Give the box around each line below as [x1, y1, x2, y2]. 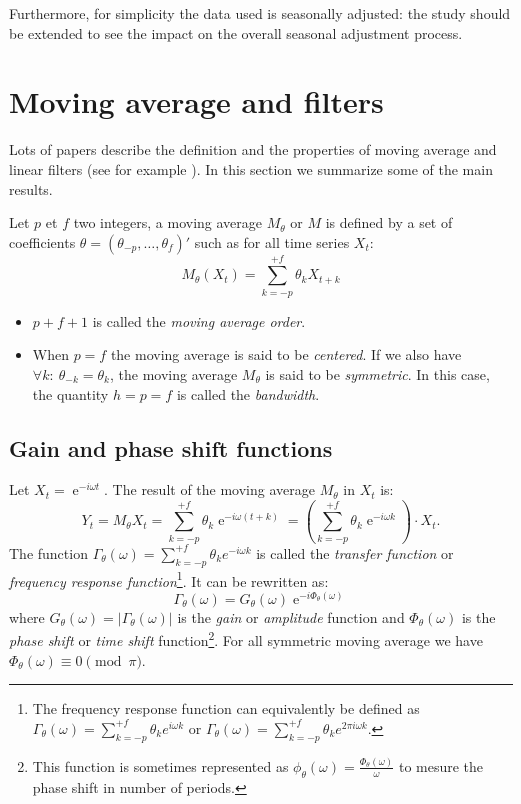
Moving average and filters [9, 81, 384, 122]
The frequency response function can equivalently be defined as [32, 698, 420, 719]
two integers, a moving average [73, 212, 263, 233]
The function [9, 542, 88, 563]
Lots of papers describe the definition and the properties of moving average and [9, 139, 497, 160]
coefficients [9, 231, 76, 252]
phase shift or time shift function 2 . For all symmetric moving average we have [9, 627, 483, 651]
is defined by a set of [325, 212, 453, 233]
